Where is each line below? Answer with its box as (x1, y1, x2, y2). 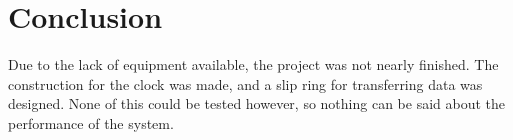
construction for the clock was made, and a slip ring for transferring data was (8, 73, 483, 94)
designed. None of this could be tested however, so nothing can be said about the (8, 93, 506, 114)
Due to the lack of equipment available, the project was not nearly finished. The (8, 54, 499, 75)
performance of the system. (8, 112, 174, 133)
